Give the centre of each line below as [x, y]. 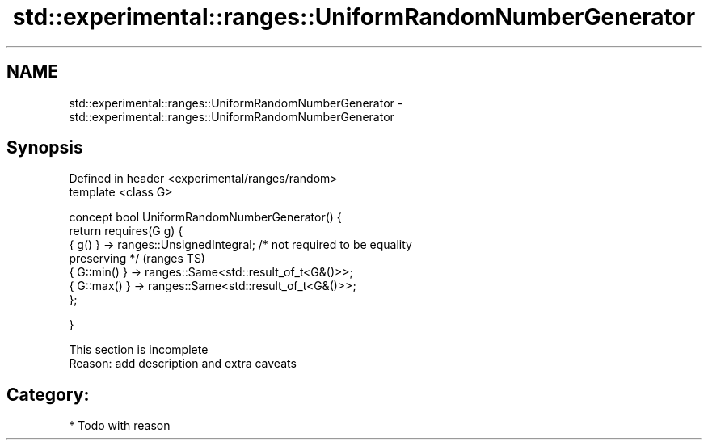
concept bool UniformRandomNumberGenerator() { [205, 217]
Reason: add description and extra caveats [183, 364]
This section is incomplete [139, 350]
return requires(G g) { [126, 231]
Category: [48, 394]
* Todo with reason [120, 426]
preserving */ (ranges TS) [137, 259]
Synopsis [45, 148]
